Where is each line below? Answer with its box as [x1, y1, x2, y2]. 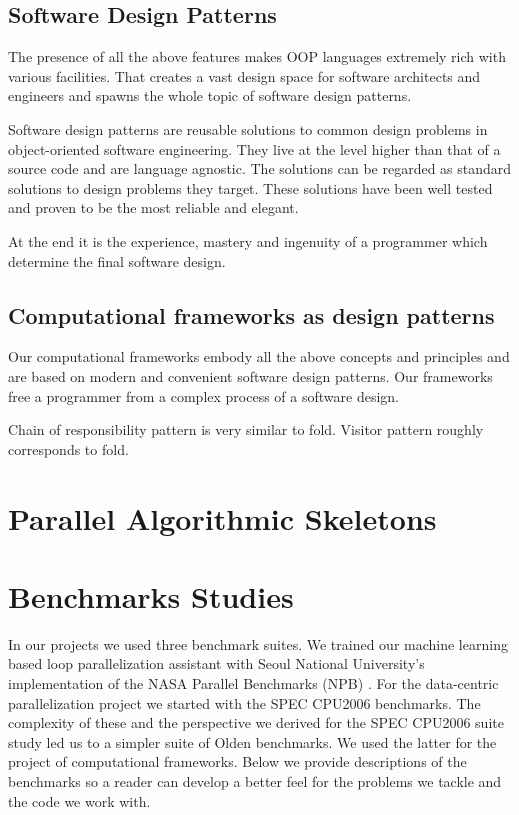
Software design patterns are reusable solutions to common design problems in [8, 118, 488, 139]
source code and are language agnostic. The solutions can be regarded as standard [8, 158, 512, 179]
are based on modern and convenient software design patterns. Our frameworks [8, 365, 493, 386]
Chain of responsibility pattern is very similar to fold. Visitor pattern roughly [8, 419, 484, 440]
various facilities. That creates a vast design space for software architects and [8, 65, 481, 86]
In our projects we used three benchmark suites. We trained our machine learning [8, 633, 508, 654]
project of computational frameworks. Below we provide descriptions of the [8, 751, 467, 772]
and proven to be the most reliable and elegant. [8, 197, 299, 218]
